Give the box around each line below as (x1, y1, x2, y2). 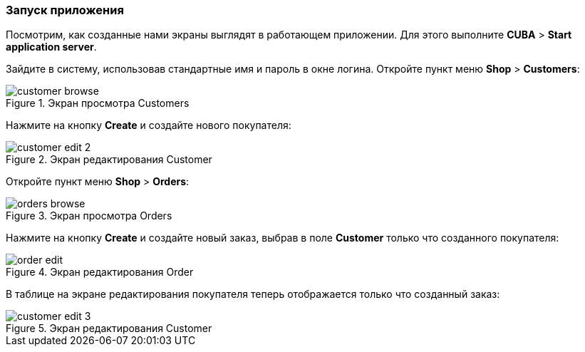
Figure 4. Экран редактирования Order (6, 266, 194, 279)
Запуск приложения (6, 3, 124, 17)
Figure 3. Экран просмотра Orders (6, 209, 172, 222)
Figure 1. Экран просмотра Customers (6, 97, 190, 110)
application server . (6, 41, 97, 53)
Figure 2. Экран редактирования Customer (6, 153, 212, 166)
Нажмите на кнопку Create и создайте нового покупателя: (6, 119, 291, 132)
